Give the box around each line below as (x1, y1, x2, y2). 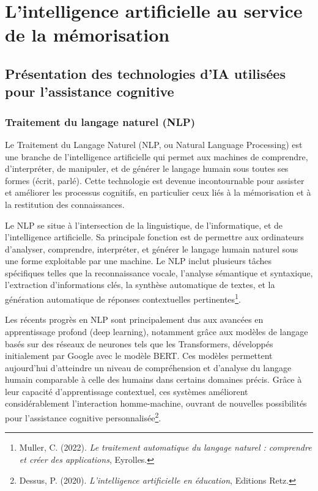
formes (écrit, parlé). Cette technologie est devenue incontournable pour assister (5, 174, 305, 186)
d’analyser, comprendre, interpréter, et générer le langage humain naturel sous (5, 242, 298, 255)
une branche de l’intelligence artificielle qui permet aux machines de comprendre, (5, 150, 308, 163)
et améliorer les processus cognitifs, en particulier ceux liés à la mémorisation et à (5, 186, 311, 199)
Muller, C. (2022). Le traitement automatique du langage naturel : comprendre (19, 441, 312, 454)
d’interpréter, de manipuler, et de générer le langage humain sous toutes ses (5, 162, 289, 175)
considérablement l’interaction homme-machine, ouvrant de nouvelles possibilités (5, 397, 307, 410)
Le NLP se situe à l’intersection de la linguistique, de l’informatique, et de (5, 218, 283, 231)
